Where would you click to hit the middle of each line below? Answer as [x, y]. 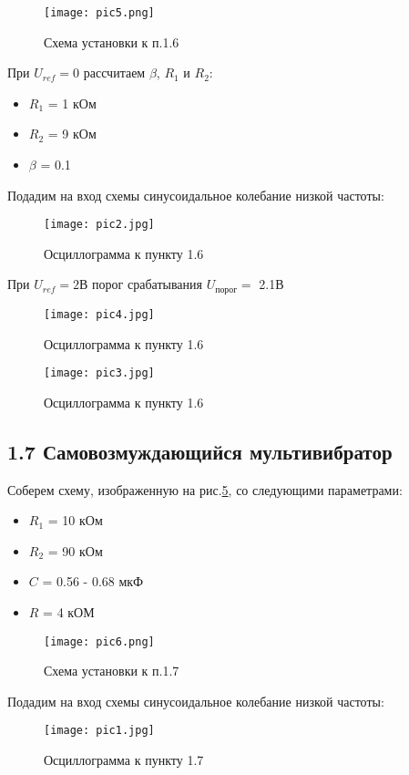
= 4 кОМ [69, 612]
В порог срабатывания [141, 284]
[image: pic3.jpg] [99, 373]
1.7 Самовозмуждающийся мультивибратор [200, 451]
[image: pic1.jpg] [99, 731]
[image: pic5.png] [99, 13]
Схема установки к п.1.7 [112, 671]
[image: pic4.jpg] [99, 314]
